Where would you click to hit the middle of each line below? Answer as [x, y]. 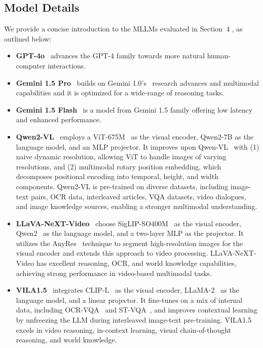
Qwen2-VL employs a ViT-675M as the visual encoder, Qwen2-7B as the [135, 136]
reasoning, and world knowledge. [66, 340]
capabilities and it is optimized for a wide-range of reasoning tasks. [120, 93]
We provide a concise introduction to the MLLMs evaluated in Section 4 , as [123, 29]
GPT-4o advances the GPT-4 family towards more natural [110, 56]
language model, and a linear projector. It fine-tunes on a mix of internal [129, 300]
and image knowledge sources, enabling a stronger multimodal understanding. [137, 206]
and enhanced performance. [59, 119]
